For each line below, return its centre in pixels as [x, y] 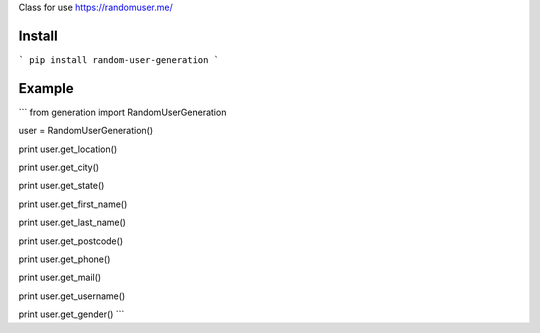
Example [46, 88]
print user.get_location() [68, 149]
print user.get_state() [61, 186]
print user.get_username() [72, 296]
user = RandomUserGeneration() [86, 131]
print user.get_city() [59, 167]
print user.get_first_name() [73, 204]
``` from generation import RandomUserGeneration [122, 112]
